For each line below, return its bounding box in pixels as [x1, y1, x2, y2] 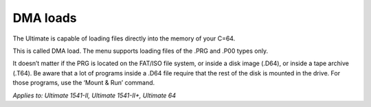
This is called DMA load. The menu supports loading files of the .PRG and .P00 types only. [12, 47, 268, 55]
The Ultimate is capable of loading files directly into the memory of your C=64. [12, 34, 236, 43]
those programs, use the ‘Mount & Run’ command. [12, 79, 155, 87]
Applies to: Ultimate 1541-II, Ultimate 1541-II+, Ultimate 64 [12, 91, 177, 99]
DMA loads [12, 10, 77, 25]
